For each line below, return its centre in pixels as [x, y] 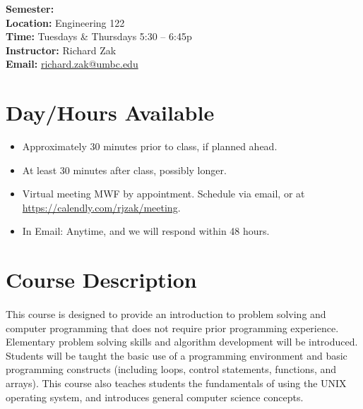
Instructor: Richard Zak [61, 50]
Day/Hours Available [110, 112]
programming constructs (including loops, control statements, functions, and [171, 369]
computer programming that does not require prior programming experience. [172, 328]
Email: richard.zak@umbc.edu [72, 64]
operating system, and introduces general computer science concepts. [155, 397]
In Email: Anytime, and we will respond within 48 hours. [146, 231]
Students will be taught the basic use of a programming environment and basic [177, 355]
